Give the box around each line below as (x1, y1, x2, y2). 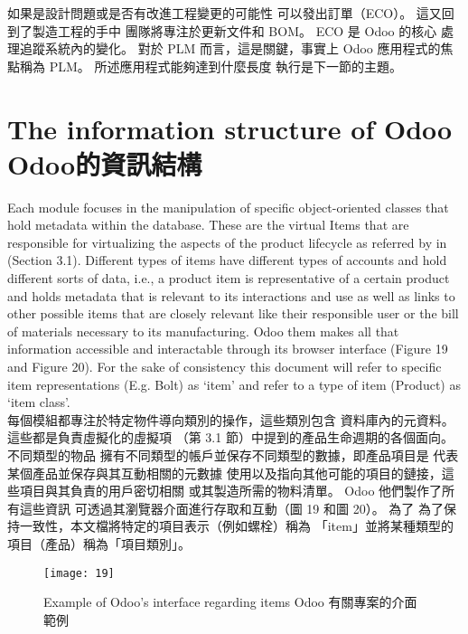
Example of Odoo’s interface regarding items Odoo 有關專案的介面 (43, 592, 417, 611)
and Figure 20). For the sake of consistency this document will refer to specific (7, 357, 442, 376)
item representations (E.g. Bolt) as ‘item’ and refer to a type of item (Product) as (7, 374, 461, 393)
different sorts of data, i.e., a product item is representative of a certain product (7, 269, 450, 288)
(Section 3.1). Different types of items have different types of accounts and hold (7, 251, 447, 270)
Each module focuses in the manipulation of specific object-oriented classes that (7, 197, 449, 216)
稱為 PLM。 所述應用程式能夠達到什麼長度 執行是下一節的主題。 (19, 56, 403, 75)
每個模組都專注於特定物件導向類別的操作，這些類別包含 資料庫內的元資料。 (7, 410, 454, 429)
